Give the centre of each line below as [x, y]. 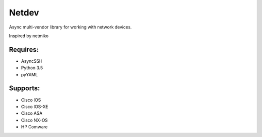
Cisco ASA [32, 113]
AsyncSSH [32, 61]
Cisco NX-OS [34, 120]
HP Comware [34, 127]
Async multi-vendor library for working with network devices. [70, 27]
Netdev [24, 13]
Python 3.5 [32, 68]
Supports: [25, 89]
